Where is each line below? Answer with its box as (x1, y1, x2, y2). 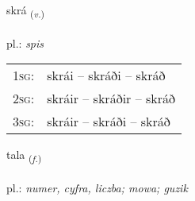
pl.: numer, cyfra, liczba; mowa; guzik (6, 180, 188, 196)
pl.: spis (6, 34, 44, 51)
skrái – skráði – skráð (47, 66, 166, 85)
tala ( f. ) (6, 146, 42, 165)
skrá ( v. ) (6, 2, 45, 20)
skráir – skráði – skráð (47, 112, 170, 131)
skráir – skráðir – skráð (47, 89, 176, 108)
